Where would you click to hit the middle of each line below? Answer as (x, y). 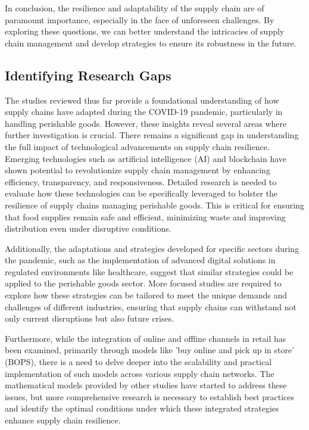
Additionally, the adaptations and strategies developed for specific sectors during (152, 248)
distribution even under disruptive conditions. (88, 228)
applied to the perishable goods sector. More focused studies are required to (143, 283)
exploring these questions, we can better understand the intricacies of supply (145, 31)
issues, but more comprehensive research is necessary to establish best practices (150, 396)
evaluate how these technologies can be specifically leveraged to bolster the (141, 193)
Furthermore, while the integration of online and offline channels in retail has (146, 338)
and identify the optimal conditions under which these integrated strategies (142, 408)
